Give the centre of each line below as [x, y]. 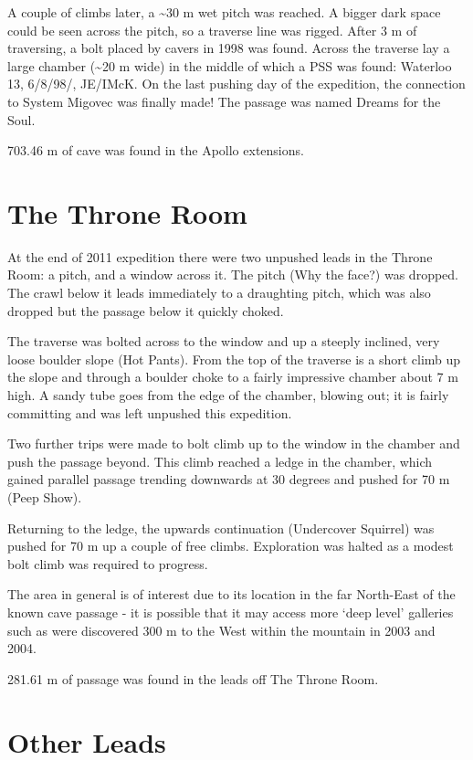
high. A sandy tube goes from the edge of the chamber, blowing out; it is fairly [228, 395]
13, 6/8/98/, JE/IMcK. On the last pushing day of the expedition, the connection [236, 84]
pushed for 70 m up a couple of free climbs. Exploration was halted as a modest [231, 546]
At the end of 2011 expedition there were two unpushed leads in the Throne [220, 256]
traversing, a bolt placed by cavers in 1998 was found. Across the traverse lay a [229, 48]
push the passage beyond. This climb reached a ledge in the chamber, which [220, 461]
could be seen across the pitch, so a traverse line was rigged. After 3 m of [212, 30]
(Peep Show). [45, 497]
